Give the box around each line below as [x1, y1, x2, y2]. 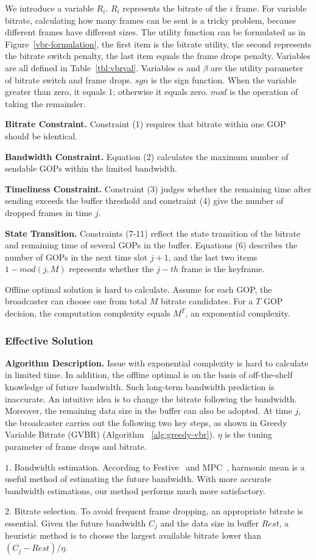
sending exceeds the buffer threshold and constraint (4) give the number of [5, 194, 284, 207]
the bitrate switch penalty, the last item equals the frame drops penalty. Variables [5, 49, 311, 62]
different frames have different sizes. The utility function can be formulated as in [5, 26, 306, 38]
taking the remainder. [5, 97, 86, 110]
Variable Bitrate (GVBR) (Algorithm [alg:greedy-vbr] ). [5, 428, 215, 441]
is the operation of [229, 85, 298, 98]
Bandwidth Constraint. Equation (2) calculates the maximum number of [5, 150, 289, 163]
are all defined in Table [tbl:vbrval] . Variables [5, 61, 175, 74]
